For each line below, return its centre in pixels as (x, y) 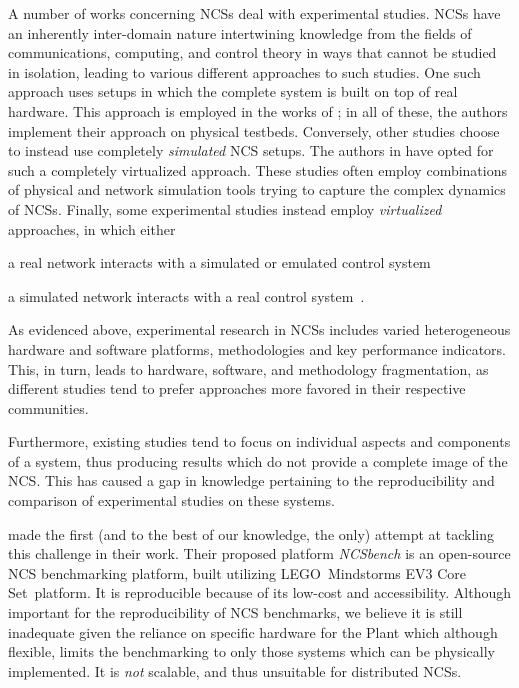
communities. (48, 407)
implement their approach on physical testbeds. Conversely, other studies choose (254, 130)
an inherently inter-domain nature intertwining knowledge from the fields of (240, 32)
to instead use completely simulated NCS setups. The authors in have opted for (251, 150)
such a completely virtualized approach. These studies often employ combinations (257, 169)
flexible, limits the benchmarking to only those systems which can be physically (251, 651)
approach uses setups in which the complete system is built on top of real (233, 91)
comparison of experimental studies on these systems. (171, 500)
